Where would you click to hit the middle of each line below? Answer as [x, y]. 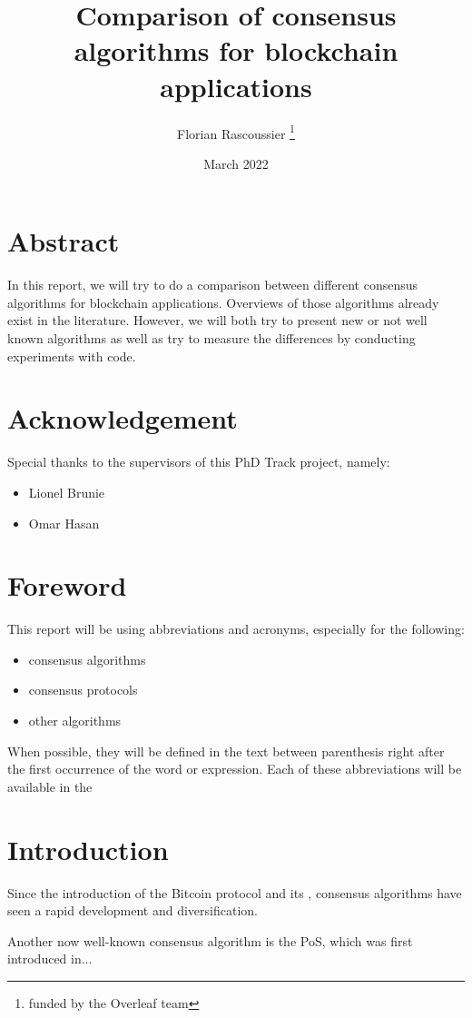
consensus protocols [83, 690]
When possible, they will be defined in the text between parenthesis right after [226, 751]
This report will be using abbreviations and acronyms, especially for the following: [236, 629]
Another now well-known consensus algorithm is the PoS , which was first [210, 940]
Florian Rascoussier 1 [236, 132]
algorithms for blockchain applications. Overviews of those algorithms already [223, 302]
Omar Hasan [64, 523]
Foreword [67, 585]
